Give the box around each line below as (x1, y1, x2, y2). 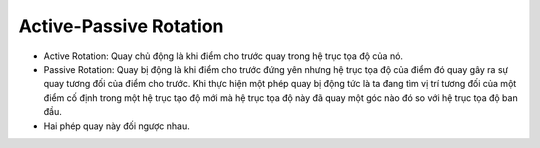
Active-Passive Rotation (18, 15, 224, 37)
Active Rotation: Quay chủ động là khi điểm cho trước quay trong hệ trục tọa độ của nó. (43, 50, 404, 62)
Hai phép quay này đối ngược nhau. (43, 120, 190, 132)
